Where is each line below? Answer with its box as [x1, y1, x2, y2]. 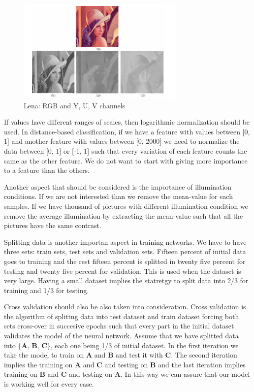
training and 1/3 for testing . [4, 285, 89, 295]
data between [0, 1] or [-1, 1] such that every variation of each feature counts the [4, 145, 247, 156]
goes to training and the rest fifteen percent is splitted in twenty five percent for [4, 256, 246, 266]
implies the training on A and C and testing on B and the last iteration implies [4, 359, 246, 369]
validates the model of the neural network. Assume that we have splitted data [4, 330, 239, 341]
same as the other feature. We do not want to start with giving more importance [4, 155, 248, 165]
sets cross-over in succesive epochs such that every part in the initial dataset [4, 321, 234, 331]
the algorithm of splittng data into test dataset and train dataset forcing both [4, 311, 239, 321]
